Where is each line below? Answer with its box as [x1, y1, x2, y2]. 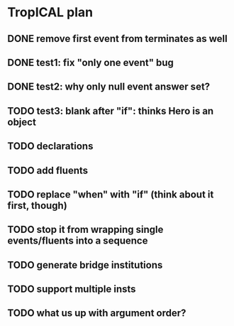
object [7, 116, 37, 128]
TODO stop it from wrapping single [7, 224, 164, 236]
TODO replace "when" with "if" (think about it [7, 188, 214, 200]
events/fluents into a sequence [7, 235, 148, 247]
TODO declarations [7, 140, 94, 153]
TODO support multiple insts [7, 283, 136, 295]
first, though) [7, 200, 67, 212]
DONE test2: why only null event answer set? [7, 81, 211, 93]
